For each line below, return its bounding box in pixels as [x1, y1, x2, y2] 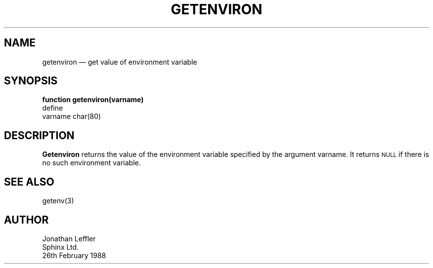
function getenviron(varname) [42, 95, 144, 104]
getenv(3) [42, 196, 74, 205]
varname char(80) [42, 112, 101, 121]
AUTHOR [4, 213, 49, 226]
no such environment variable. [42, 158, 141, 167]
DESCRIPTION [4, 129, 75, 142]
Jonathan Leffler [42, 234, 96, 243]
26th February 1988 [42, 251, 106, 260]
